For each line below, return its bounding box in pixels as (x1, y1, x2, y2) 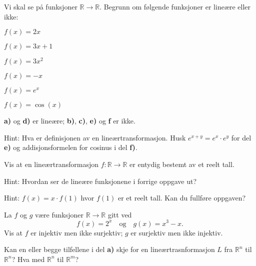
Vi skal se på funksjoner (4, 1, 77, 11)
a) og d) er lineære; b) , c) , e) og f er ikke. (4, 115, 135, 126)
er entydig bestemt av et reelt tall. (129, 159, 234, 169)
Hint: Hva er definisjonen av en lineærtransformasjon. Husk (4, 132, 186, 142)
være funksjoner (34, 209, 83, 219)
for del (231, 132, 251, 142)
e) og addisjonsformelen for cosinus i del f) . (4, 142, 137, 152)
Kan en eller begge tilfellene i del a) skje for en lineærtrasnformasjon (4, 244, 215, 254)
